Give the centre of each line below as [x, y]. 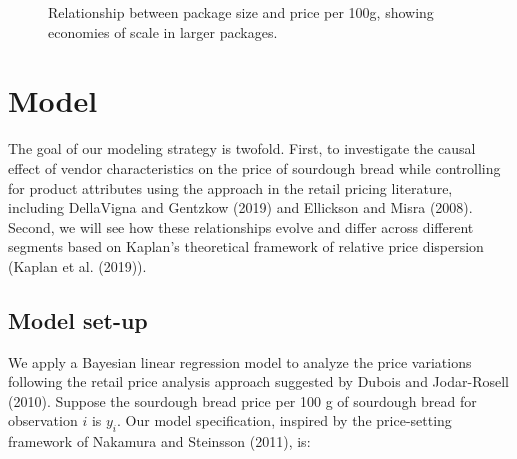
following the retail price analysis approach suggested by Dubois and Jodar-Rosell [258, 381]
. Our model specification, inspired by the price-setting [284, 420]
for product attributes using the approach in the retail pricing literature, [230, 187]
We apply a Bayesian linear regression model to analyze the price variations [240, 361]
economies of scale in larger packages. [163, 31]
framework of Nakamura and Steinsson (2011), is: [159, 441]
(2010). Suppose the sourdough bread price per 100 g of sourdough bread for [242, 400]
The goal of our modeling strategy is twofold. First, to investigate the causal [242, 148]
